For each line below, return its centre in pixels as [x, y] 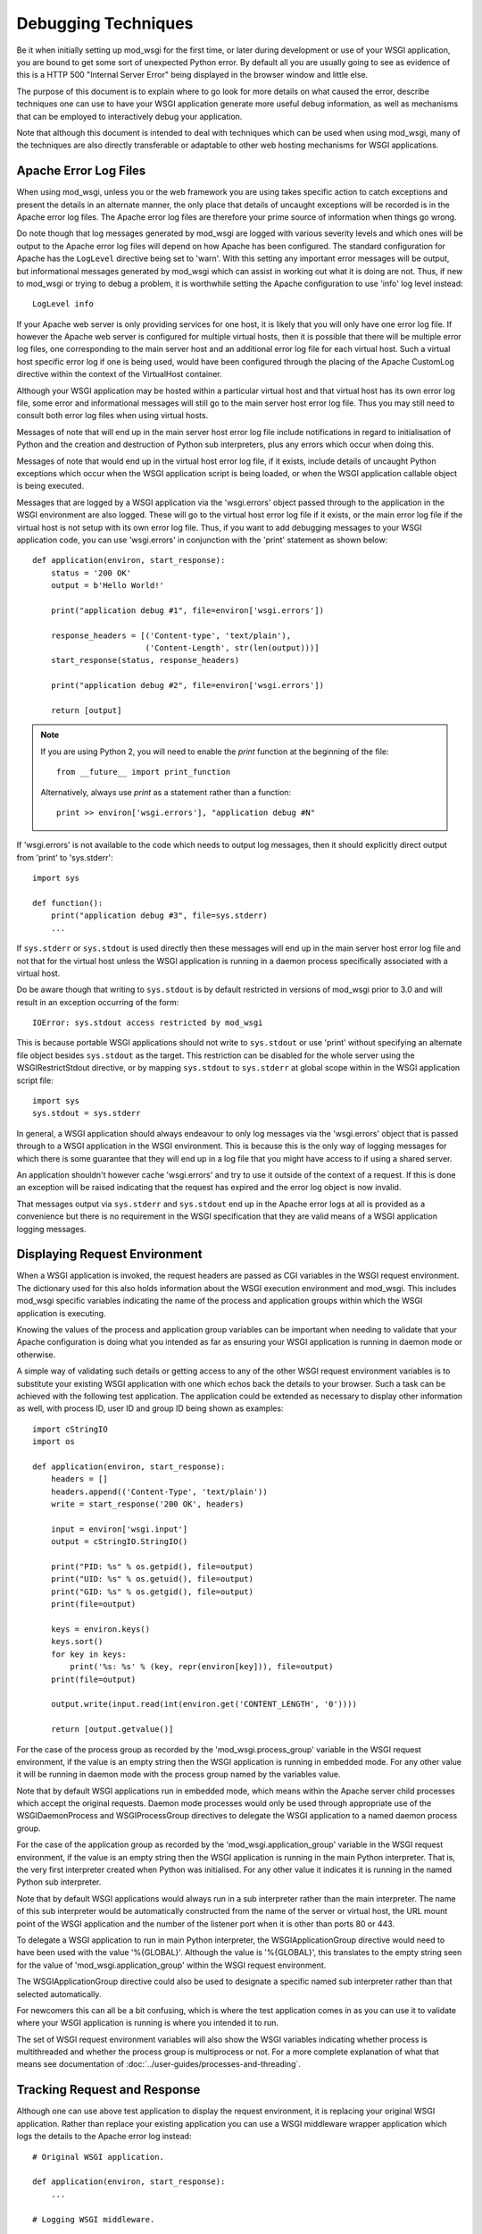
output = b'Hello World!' [108, 586]
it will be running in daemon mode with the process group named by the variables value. [179, 1775]
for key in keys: [88, 1654]
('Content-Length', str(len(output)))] [233, 648]
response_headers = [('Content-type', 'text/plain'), [171, 635]
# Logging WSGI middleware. [94, 2219]
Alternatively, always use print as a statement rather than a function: [166, 792]
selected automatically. [59, 1994]
